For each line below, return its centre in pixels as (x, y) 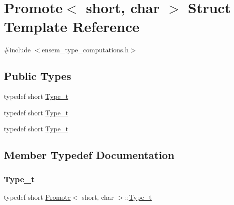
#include (17, 50)
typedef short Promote (37, 197)
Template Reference (72, 26)
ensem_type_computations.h (85, 50)
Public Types (38, 76)
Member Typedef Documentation (89, 155)
